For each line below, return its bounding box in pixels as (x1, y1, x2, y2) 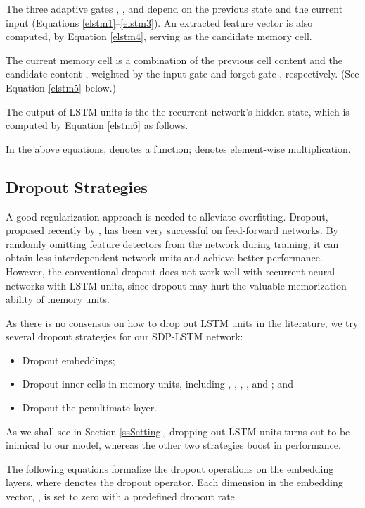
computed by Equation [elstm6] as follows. (6, 118, 188, 132)
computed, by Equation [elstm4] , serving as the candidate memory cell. (6, 29, 312, 44)
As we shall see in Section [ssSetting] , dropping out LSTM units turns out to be (6, 423, 350, 438)
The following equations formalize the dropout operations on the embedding (6, 461, 334, 476)
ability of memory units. (6, 292, 110, 306)
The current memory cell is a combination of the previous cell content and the (6, 52, 342, 67)
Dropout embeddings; (22, 352, 115, 367)
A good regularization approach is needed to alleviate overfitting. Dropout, (6, 209, 328, 223)
